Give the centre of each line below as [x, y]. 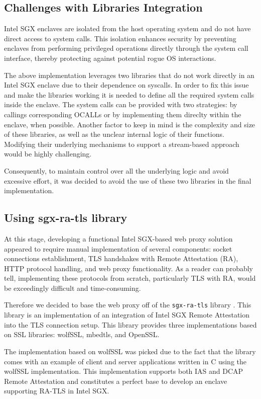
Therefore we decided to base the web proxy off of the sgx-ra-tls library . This [128, 305]
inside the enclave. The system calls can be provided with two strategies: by [121, 104]
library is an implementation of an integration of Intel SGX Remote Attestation [127, 315]
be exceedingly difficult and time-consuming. [73, 288]
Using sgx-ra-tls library [66, 218]
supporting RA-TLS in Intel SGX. [57, 391]
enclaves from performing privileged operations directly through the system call [126, 48]
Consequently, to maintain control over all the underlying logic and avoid [116, 170]
